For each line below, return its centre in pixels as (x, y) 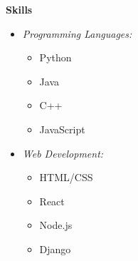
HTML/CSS (66, 177)
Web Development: (63, 153)
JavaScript (62, 129)
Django (55, 249)
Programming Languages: (77, 33)
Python (55, 57)
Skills (19, 9)
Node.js (56, 225)
